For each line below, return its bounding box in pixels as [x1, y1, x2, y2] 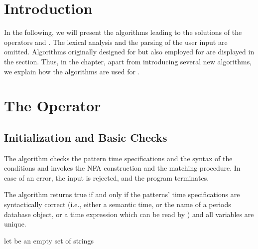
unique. [4, 219, 26, 229]
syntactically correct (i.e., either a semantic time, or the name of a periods [4, 199, 231, 210]
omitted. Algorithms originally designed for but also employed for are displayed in [4, 46, 255, 57]
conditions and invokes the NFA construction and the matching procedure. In [4, 163, 241, 173]
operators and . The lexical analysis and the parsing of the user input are [4, 36, 228, 47]
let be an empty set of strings [4, 235, 94, 246]
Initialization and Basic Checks [4, 129, 167, 145]
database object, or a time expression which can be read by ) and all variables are [4, 209, 254, 219]
